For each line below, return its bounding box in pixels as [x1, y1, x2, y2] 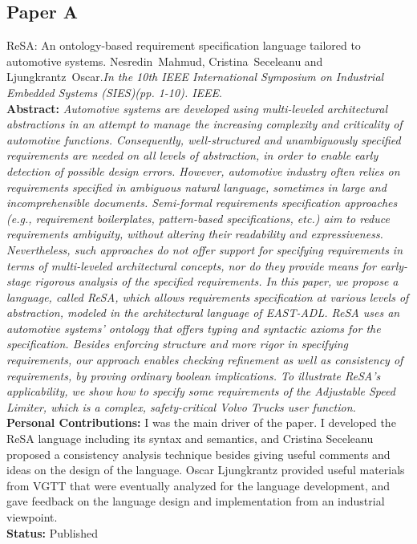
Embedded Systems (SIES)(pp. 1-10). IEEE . [6, 83, 222, 100]
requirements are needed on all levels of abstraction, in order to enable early [6, 147, 379, 164]
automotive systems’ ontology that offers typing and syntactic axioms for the [6, 319, 381, 336]
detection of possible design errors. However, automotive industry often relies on [6, 162, 400, 179]
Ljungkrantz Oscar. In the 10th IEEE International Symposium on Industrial [6, 68, 384, 85]
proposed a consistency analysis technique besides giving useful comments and [6, 445, 391, 462]
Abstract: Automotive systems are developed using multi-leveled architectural [6, 99, 387, 116]
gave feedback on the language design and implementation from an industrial [6, 493, 385, 509]
